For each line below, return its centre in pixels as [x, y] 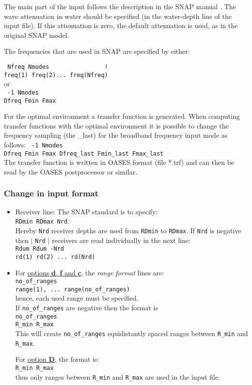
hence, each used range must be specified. [77, 298]
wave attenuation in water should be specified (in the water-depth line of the [118, 16]
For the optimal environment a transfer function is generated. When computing [122, 116]
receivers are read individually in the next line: [121, 240]
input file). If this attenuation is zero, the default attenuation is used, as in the [121, 25]
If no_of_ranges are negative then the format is [87, 308]
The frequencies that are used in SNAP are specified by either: [97, 51]
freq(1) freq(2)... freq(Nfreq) [56, 75]
